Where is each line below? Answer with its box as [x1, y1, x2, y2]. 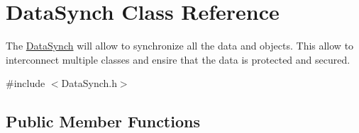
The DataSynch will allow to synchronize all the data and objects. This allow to [6, 38, 354, 53]
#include [6, 76, 45, 91]
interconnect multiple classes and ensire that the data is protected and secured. [6, 52, 350, 66]
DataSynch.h [61, 76, 117, 91]
